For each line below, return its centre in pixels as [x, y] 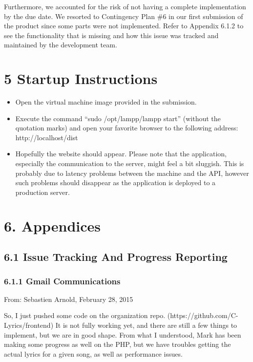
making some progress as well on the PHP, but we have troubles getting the [117, 344]
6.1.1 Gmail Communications [62, 281]
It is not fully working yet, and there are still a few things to [146, 325]
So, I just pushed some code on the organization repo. [85, 315]
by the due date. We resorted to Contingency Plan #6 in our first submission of [124, 16]
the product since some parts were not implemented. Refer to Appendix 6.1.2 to [124, 26]
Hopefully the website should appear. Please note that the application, [121, 154]
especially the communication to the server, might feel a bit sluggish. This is [130, 163]
